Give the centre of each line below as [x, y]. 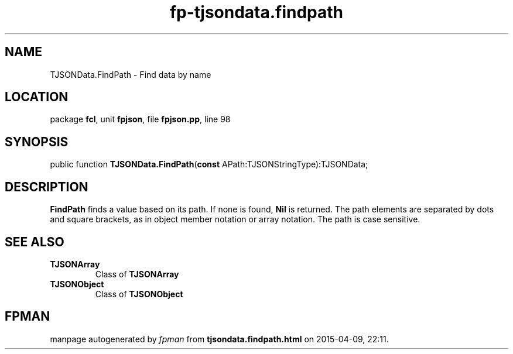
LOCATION [37, 97]
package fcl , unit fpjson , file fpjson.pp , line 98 [140, 119]
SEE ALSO [35, 242]
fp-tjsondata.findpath [256, 12]
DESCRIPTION [47, 187]
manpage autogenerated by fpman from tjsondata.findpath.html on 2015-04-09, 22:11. [219, 339]
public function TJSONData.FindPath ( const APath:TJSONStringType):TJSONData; [209, 164]
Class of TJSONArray [137, 274]
